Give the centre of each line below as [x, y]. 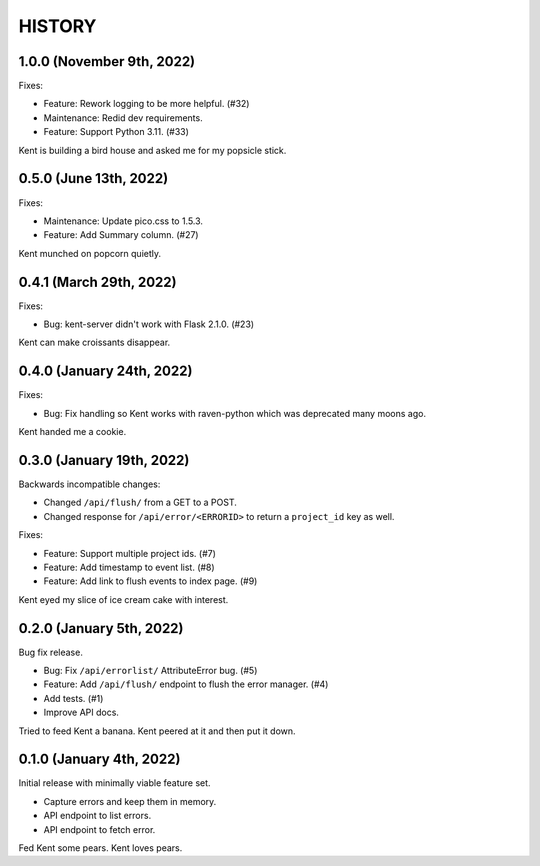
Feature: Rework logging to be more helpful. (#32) [146, 104]
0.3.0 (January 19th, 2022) [104, 460]
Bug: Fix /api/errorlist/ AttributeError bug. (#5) [150, 671]
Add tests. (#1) [73, 698]
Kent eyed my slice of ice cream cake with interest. [123, 599]
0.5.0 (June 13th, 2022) [93, 178]
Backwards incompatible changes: [89, 484]
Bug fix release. [51, 652]
